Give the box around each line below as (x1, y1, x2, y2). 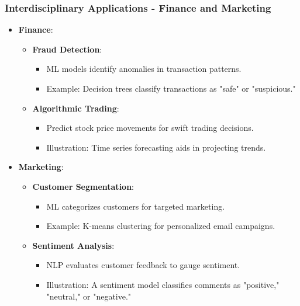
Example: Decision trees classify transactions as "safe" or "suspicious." (46, 82, 296, 94)
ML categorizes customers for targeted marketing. (46, 200, 225, 212)
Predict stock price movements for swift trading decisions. (46, 121, 254, 134)
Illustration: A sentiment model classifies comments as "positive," (46, 278, 280, 290)
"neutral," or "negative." (46, 290, 132, 302)
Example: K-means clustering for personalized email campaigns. (46, 220, 275, 232)
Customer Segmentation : (32, 180, 134, 192)
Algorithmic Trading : (32, 102, 119, 114)
